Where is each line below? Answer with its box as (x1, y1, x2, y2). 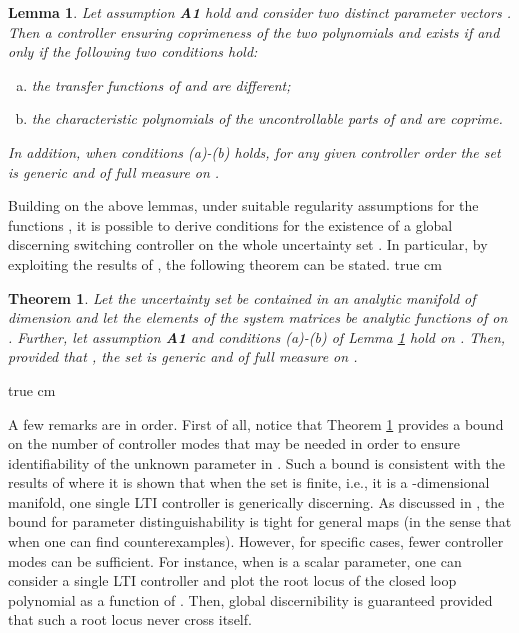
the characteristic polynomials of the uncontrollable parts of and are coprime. (31, 108, 503, 129)
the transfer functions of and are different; (31, 74, 291, 95)
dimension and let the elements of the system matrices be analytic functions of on (8, 307, 508, 328)
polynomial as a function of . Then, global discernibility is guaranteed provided (8, 589, 493, 610)
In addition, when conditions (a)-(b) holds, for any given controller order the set (8, 141, 501, 162)
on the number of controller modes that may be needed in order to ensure (8, 433, 460, 454)
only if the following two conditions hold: (8, 41, 258, 62)
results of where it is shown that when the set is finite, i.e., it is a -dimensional (8, 472, 490, 493)
